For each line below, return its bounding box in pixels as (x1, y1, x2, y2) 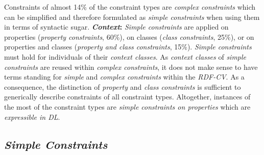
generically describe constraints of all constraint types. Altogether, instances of (4, 91, 251, 102)
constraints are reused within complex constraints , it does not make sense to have (4, 61, 258, 72)
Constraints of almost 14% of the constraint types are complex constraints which (4, 2, 256, 12)
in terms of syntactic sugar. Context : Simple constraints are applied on (4, 21, 229, 32)
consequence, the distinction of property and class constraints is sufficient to (4, 81, 241, 92)
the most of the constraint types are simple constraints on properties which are (4, 101, 251, 112)
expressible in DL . (4, 111, 60, 122)
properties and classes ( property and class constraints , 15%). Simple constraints (4, 41, 252, 52)
